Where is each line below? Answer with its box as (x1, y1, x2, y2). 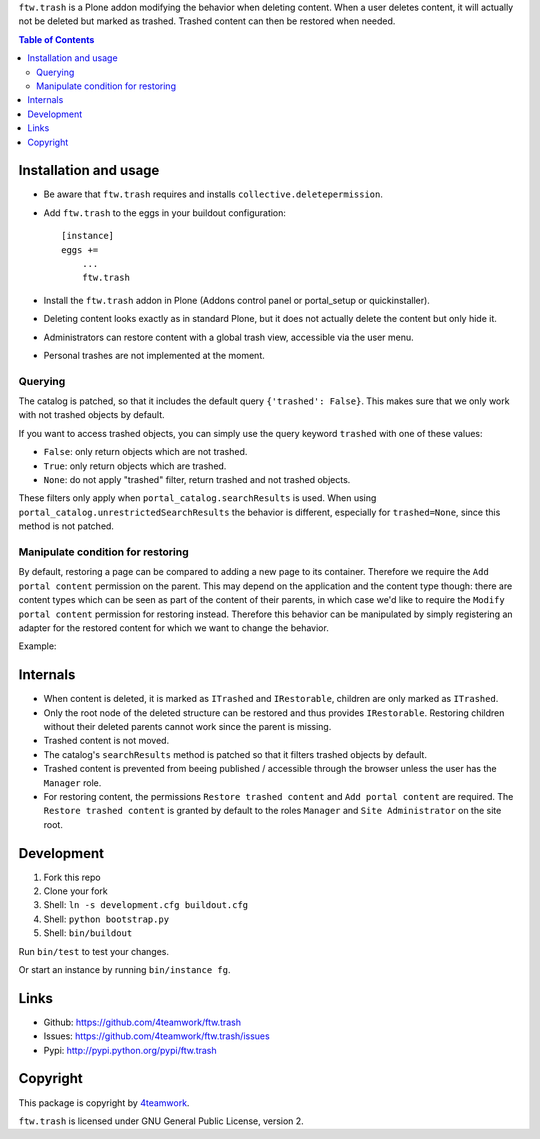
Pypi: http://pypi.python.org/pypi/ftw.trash (43, 1044, 217, 1056)
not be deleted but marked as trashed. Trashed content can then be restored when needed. (18, 15, 396, 27)
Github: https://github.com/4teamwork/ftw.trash (43, 1016, 242, 1028)
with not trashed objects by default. (18, 409, 165, 421)
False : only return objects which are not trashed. (43, 446, 248, 458)
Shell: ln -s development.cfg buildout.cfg (43, 899, 249, 911)
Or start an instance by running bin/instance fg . (18, 963, 231, 975)
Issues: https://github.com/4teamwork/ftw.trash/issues (43, 1030, 270, 1042)
